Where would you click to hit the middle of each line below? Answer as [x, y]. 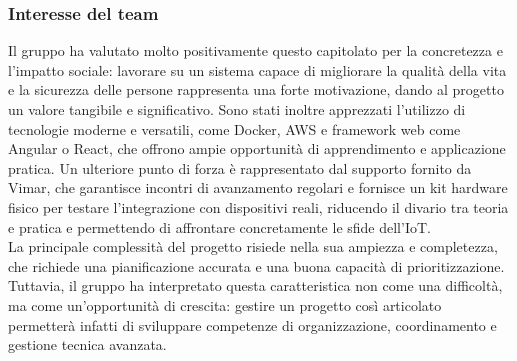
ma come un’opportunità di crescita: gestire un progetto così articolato [225, 304]
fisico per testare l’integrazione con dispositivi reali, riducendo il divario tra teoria [258, 206]
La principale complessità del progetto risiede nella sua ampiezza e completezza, [253, 246]
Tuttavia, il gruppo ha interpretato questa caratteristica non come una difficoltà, [255, 285]
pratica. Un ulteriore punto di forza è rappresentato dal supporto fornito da [240, 167]
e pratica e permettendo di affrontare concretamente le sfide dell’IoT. [219, 226]
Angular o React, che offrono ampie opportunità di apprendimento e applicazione [257, 148]
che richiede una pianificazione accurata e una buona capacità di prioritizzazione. [256, 265]
